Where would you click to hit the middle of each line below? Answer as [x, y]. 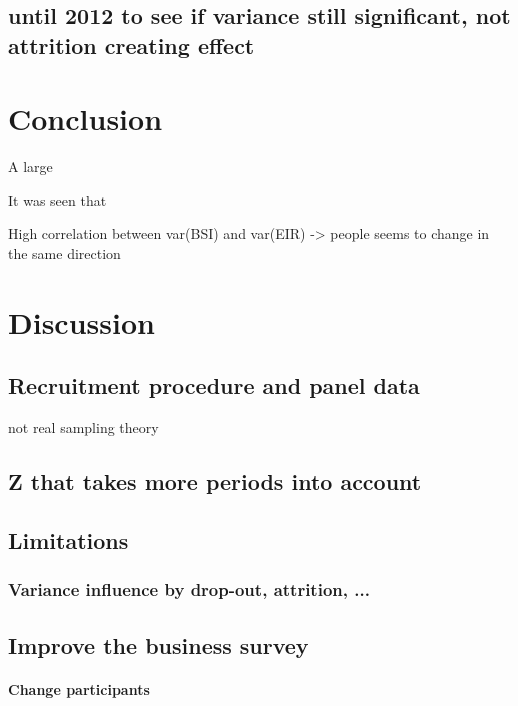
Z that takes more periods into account [215, 481]
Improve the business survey [158, 644]
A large [30, 166]
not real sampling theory [83, 427]
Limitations [68, 540]
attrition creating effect [131, 44]
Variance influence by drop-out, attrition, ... [189, 589]
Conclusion [85, 118]
